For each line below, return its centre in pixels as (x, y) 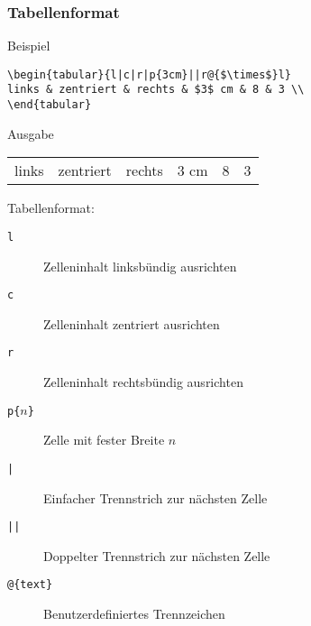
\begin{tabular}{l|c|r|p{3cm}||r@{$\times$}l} (149, 74)
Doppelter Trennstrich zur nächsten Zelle (157, 555)
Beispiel (29, 46)
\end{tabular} (50, 105)
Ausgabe (31, 133)
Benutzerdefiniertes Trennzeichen (134, 614)
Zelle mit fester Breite (104, 440)
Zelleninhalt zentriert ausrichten (132, 323)
